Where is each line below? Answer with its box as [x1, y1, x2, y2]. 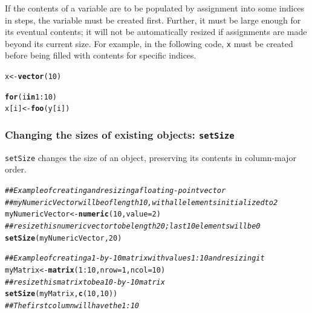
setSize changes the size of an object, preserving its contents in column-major [5, 151, 296, 163]
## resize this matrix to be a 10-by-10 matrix [5, 277, 165, 286]
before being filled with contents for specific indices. [5, 49, 197, 62]
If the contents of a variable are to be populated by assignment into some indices [5, 2, 305, 14]
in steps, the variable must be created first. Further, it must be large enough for [5, 13, 301, 26]
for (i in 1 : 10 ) [5, 92, 57, 101]
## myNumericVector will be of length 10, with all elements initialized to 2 [5, 198, 278, 207]
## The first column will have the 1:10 [5, 301, 139, 310]
